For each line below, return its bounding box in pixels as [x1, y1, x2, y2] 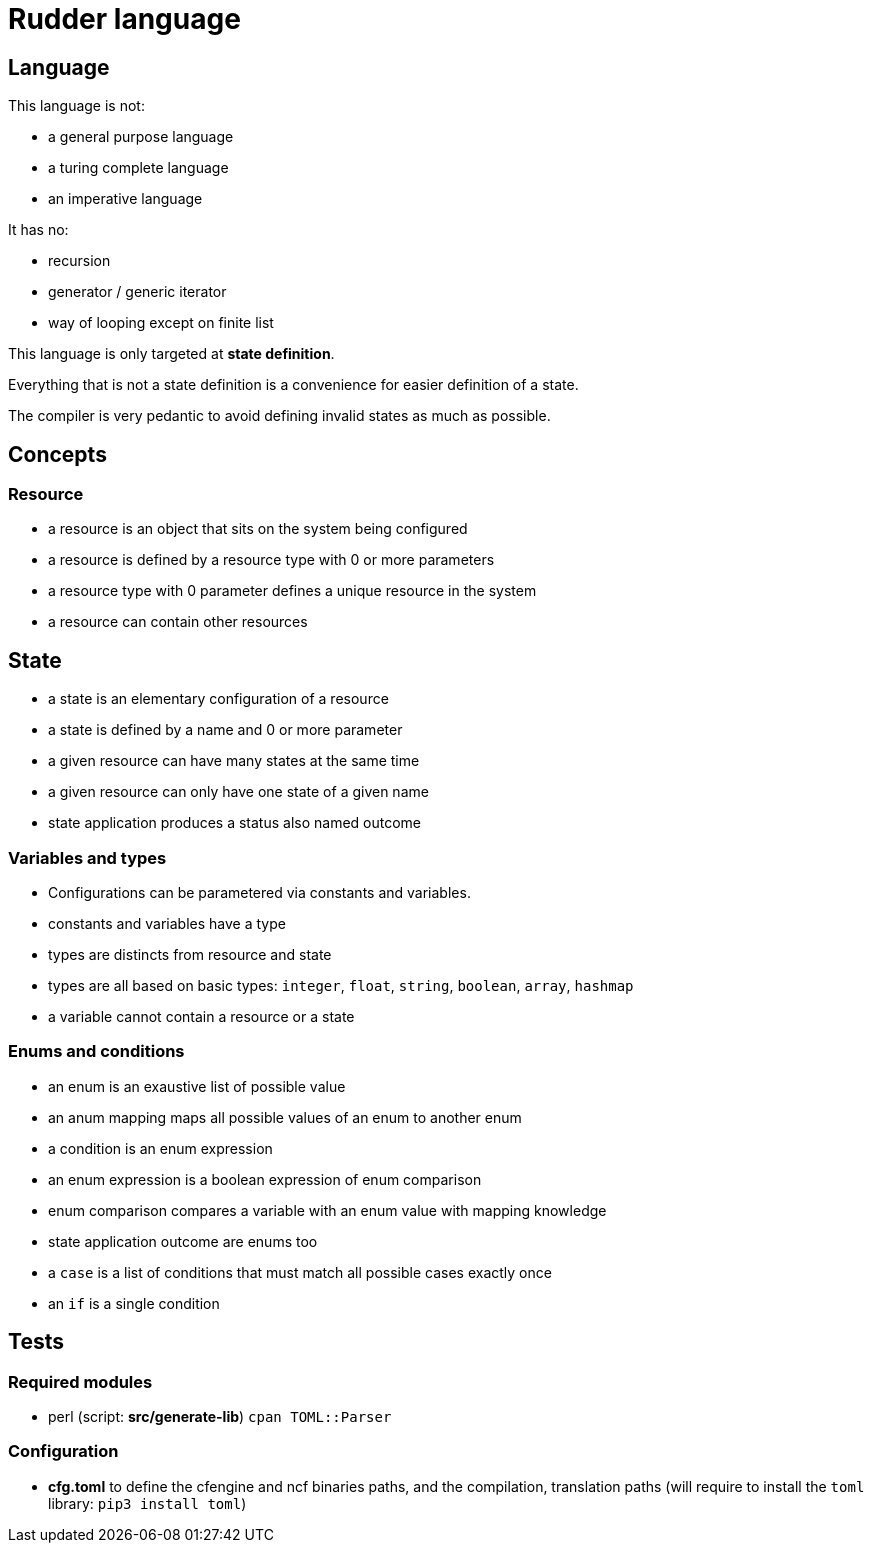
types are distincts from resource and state [48, 945, 332, 963]
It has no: [8, 221, 69, 239]
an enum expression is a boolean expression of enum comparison [48, 1170, 482, 1188]
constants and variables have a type [48, 914, 286, 932]
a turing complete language [48, 159, 229, 177]
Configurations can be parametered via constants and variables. [48, 883, 471, 901]
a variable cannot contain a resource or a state [48, 1007, 355, 1025]
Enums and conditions [8, 1041, 185, 1062]
